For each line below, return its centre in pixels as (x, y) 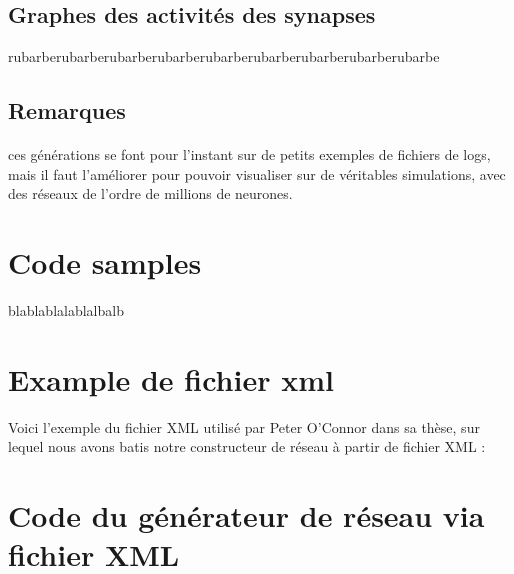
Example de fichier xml (171, 378)
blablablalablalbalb (66, 310)
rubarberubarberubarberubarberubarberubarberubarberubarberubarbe (224, 56)
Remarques (67, 110)
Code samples (105, 262)
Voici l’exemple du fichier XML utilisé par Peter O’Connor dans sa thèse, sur (244, 426)
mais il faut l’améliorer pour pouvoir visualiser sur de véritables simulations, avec (257, 173)
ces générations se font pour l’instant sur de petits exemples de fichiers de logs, (249, 154)
